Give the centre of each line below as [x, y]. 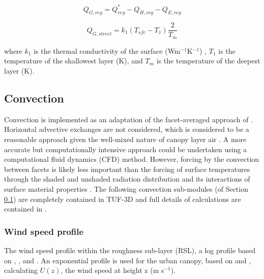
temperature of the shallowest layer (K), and [74, 61]
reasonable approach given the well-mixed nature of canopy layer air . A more [125, 139]
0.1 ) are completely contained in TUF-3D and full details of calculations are [123, 199]
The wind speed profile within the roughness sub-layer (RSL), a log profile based [130, 250]
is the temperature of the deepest [208, 61]
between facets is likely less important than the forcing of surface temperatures [127, 169]
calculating [21, 270]
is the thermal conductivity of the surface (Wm [107, 50]
